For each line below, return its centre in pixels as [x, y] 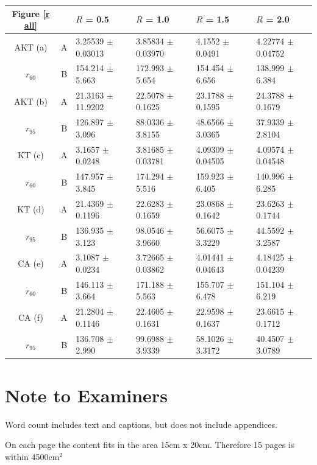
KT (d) [31, 209]
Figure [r [31, 13]
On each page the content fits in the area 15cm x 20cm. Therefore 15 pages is [150, 445]
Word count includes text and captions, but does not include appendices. [141, 424]
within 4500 [27, 456]
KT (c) [31, 155]
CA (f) [31, 317]
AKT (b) [31, 101]
